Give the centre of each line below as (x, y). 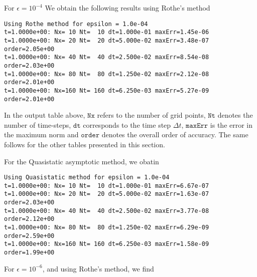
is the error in (231, 124)
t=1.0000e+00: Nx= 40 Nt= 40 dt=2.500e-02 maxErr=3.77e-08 (107, 211)
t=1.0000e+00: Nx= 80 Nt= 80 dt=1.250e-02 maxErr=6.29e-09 (107, 228)
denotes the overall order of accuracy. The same (175, 134)
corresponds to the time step (127, 124)
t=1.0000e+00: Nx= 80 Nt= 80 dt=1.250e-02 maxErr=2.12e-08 (107, 74)
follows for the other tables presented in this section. (85, 144)
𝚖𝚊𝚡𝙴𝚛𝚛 (197, 125)
